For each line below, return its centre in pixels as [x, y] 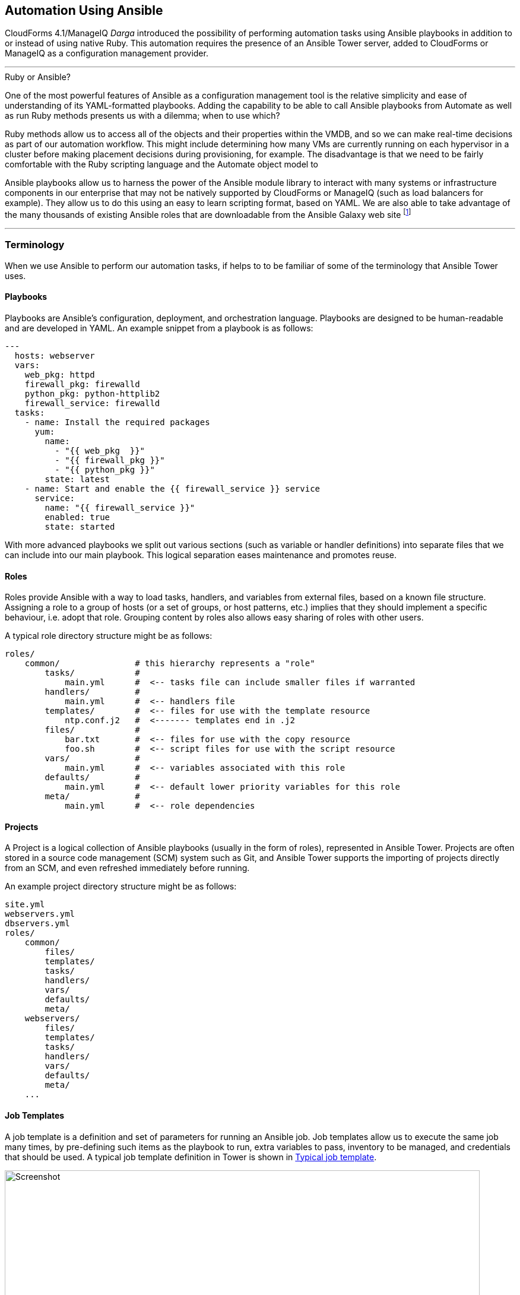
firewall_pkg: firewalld [82, 384]
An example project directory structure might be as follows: [121, 886]
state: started [80, 527]
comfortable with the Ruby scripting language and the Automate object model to [161, 164]
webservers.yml [40, 914]
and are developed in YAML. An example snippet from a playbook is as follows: [159, 328]
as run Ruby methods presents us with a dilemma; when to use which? [142, 116]
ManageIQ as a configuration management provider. [107, 53]
